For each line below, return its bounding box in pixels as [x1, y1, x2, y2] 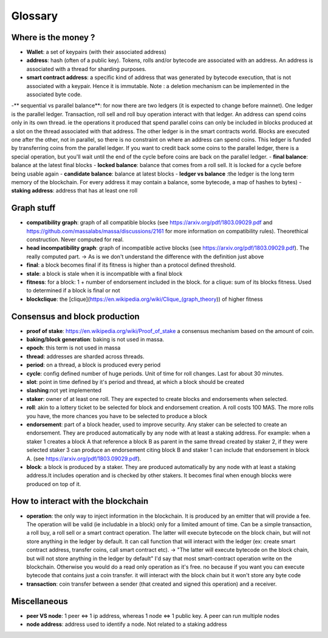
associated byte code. [26, 91, 82, 98]
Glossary [11, 9, 58, 22]
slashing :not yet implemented [26, 386, 101, 394]
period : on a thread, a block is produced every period [26, 362, 161, 369]
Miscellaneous [11, 596, 68, 606]
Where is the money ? [11, 32, 95, 43]
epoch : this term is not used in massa [26, 344, 121, 352]
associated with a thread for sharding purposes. [26, 65, 147, 72]
